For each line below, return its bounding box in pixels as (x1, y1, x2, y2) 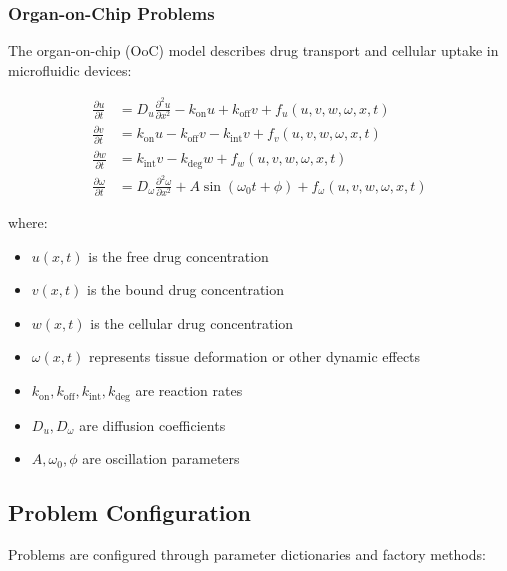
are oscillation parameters (82, 448, 240, 469)
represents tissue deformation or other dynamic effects (88, 346, 421, 367)
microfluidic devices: (8, 59, 132, 80)
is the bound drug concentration (87, 279, 285, 300)
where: (8, 212, 48, 233)
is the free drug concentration (88, 245, 269, 266)
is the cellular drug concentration (90, 312, 294, 333)
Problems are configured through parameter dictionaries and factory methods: (8, 543, 486, 564)
